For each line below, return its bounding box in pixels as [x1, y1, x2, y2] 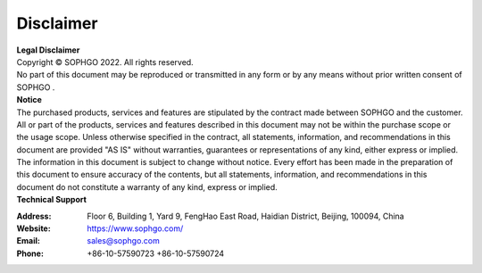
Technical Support [16, 194, 87, 205]
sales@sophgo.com [87, 236, 161, 246]
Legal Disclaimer [16, 45, 80, 55]
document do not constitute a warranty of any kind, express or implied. [16, 181, 278, 192]
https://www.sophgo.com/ [87, 223, 184, 234]
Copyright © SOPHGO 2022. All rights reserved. [16, 56, 194, 67]
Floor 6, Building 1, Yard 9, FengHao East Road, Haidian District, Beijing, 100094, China [87, 211, 405, 221]
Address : [16, 211, 52, 221]
